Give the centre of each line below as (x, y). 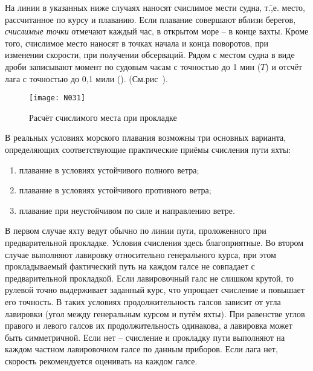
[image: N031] (57, 98)
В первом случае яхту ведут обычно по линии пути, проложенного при (136, 231)
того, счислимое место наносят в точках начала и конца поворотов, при (137, 43)
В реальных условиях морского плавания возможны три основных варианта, (146, 137)
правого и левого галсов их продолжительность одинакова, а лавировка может (149, 325)
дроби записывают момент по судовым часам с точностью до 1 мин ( (133, 66)
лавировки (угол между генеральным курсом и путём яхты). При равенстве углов (155, 313)
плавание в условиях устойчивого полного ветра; (109, 169)
